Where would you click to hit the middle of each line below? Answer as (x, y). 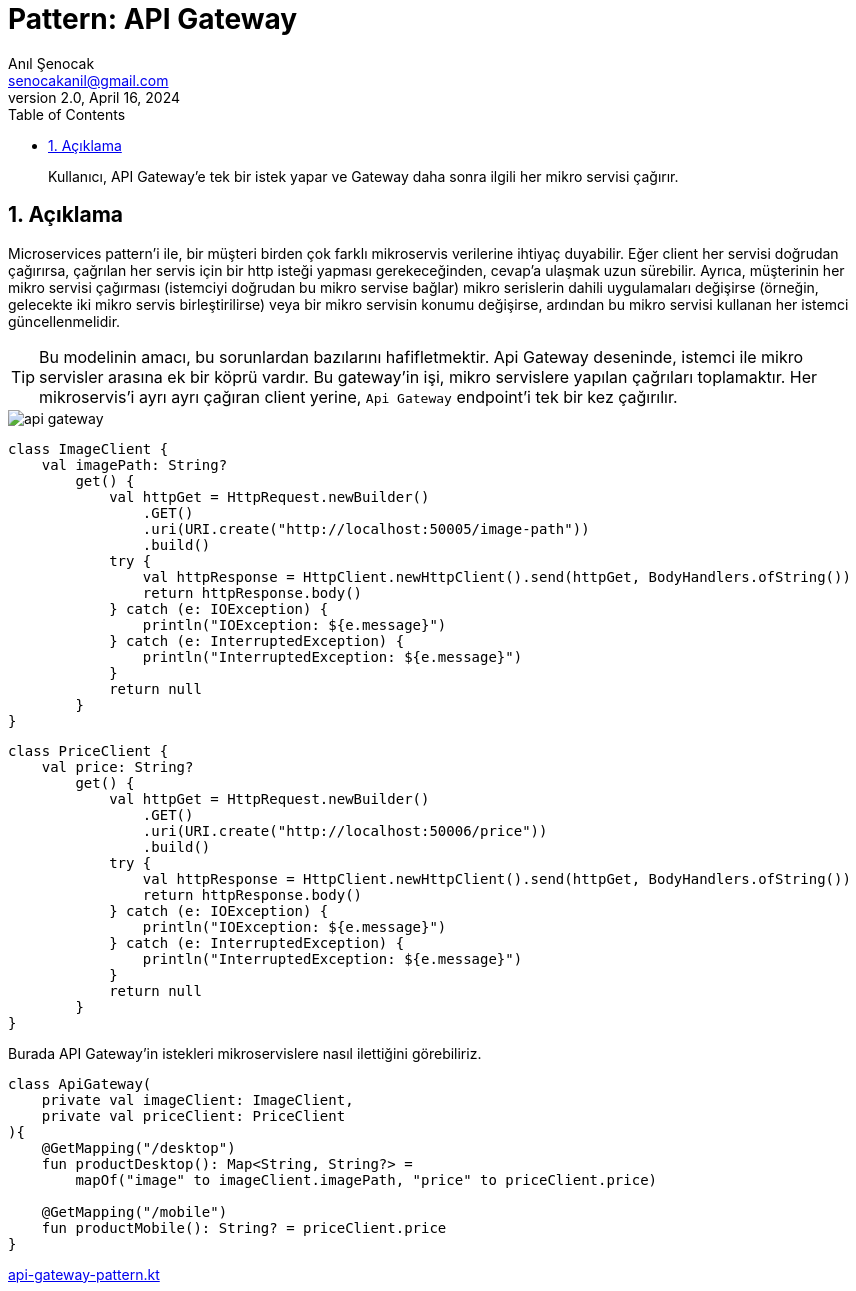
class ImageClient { (88, 448)
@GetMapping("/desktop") (138, 1147)
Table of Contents (67, 114)
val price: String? (117, 766)
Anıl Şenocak (51, 63)
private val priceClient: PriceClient (193, 1115)
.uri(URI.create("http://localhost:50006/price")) (345, 830)
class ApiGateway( (80, 1083)
